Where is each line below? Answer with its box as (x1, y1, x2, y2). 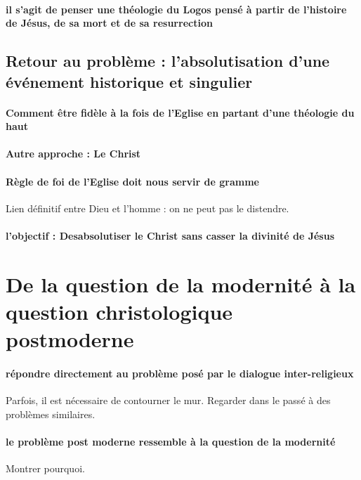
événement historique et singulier (6, 70, 253, 92)
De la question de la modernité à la (6, 269, 356, 298)
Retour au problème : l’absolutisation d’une (6, 50, 330, 72)
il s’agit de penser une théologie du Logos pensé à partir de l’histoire (6, 1, 347, 16)
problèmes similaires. (6, 406, 96, 421)
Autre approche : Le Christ (6, 146, 141, 161)
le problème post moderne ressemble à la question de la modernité (6, 434, 336, 448)
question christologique (6, 297, 233, 325)
